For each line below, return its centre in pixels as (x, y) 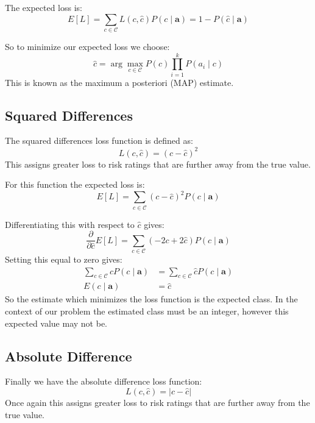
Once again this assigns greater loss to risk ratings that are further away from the (157, 402)
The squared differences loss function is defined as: (99, 140)
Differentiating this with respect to (70, 224)
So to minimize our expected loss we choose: (87, 46)
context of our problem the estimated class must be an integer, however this (147, 311)
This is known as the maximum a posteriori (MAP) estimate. (119, 82)
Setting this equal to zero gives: (64, 259)
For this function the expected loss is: (75, 184)
